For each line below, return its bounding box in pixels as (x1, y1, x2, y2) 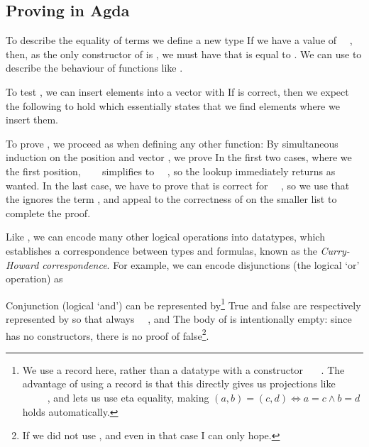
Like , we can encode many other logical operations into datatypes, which (6, 229, 325, 244)
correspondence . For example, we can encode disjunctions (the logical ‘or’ (42, 257, 360, 272)
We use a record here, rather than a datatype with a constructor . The (22, 362, 345, 377)
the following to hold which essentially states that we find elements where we (6, 98, 340, 113)
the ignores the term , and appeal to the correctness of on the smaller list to (6, 192, 337, 206)
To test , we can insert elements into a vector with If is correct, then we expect (6, 84, 349, 99)
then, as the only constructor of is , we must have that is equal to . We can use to (6, 46, 362, 61)
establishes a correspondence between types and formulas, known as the (6, 243, 317, 258)
